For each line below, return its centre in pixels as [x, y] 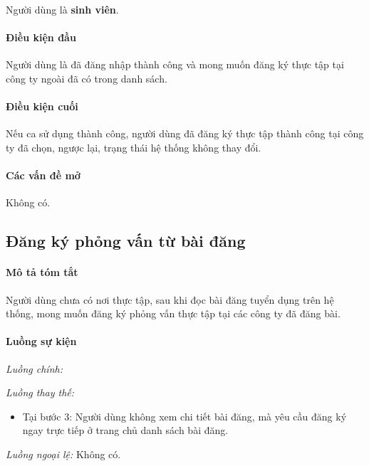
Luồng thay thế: [40, 392]
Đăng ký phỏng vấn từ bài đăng [126, 241]
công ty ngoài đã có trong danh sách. [87, 78]
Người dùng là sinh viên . [62, 9]
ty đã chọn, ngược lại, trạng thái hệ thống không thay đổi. [134, 147]
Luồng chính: [34, 368]
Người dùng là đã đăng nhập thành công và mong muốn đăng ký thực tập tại [175, 64]
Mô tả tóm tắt [42, 272]
